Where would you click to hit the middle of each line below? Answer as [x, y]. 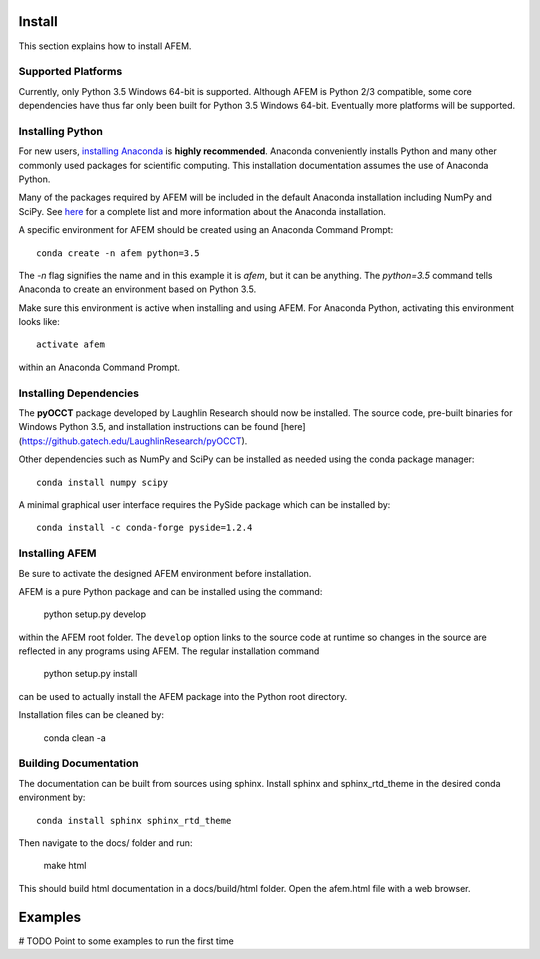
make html [65, 866]
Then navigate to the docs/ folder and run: [105, 842]
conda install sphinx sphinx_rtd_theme [134, 820]
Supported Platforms [70, 72]
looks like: [39, 322]
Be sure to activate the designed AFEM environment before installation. [165, 573]
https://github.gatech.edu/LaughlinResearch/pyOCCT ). [134, 441]
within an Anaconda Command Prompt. [99, 367]
